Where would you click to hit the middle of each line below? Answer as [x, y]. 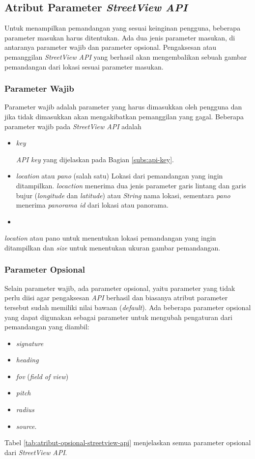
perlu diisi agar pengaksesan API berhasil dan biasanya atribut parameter [116, 298]
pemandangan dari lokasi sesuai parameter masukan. [84, 66]
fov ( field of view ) [42, 376]
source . [26, 426]
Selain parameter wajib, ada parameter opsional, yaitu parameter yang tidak [120, 288]
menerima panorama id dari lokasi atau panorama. [92, 205]
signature [30, 343]
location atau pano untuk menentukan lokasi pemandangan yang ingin [110, 238]
